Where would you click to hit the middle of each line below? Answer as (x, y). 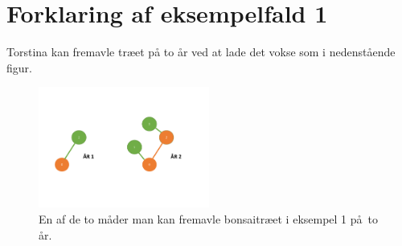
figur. (19, 67)
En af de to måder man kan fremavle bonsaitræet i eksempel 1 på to (209, 218)
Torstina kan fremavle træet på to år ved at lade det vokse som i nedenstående (201, 52)
